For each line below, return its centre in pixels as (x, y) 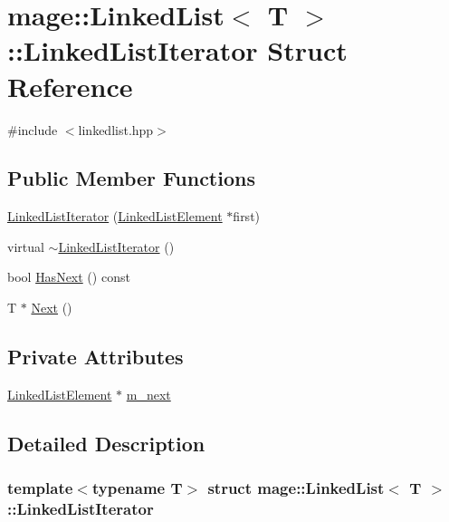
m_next (148, 394)
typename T (137, 488)
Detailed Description (106, 443)
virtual (26, 246)
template (40, 488)
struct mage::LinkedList (296, 488)
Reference (70, 86)
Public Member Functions (131, 178)
